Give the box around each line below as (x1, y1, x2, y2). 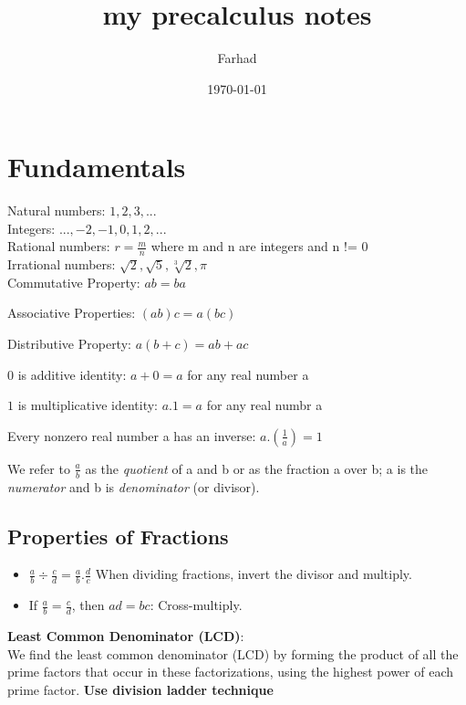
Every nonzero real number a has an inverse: (7, 426, 256, 445)
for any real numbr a (206, 395, 323, 415)
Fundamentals (7, 148, 186, 185)
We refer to (7, 458, 70, 478)
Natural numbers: (7, 201, 106, 220)
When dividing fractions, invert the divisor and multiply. (95, 564, 412, 584)
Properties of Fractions (7, 521, 229, 550)
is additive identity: (17, 364, 127, 384)
